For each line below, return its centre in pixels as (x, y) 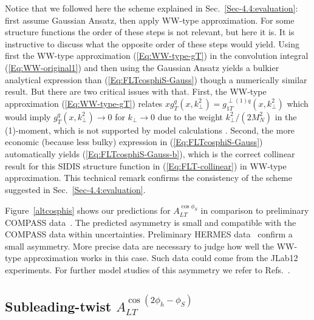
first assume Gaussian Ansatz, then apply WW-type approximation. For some (150, 20)
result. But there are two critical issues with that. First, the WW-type (136, 91)
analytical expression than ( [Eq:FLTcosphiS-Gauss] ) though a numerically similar (156, 79)
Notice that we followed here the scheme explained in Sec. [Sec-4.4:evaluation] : (152, 8)
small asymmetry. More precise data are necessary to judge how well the (140, 246)
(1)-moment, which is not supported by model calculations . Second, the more (150, 130)
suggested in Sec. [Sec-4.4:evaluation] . (75, 189)
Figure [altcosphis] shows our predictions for (88, 210)
